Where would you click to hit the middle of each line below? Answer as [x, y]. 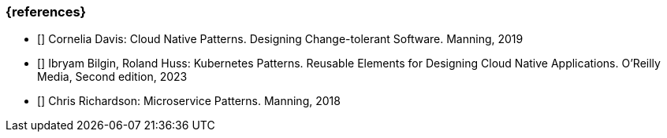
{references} [46, 12]
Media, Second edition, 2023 [112, 77]
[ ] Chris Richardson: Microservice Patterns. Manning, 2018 [189, 101]
